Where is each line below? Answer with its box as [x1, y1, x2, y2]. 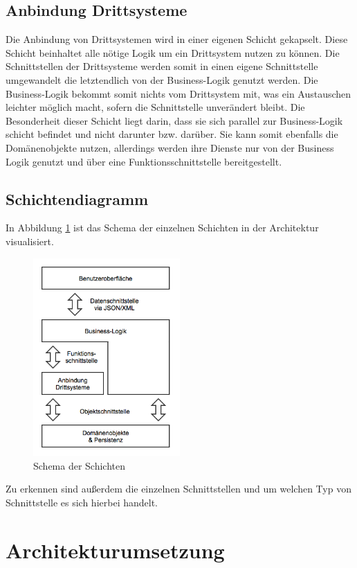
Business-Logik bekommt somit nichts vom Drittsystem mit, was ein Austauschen [6, 86, 351, 100]
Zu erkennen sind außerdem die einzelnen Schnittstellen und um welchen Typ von [6, 481, 351, 496]
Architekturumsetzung [6, 535, 225, 564]
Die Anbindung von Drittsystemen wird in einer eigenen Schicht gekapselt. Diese [6, 32, 348, 46]
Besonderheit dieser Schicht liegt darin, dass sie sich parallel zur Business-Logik [6, 113, 343, 127]
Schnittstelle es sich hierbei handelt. [6, 495, 158, 509]
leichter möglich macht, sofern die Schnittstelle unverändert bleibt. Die [6, 100, 305, 114]
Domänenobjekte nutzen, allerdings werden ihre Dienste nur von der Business [6, 140, 334, 154]
